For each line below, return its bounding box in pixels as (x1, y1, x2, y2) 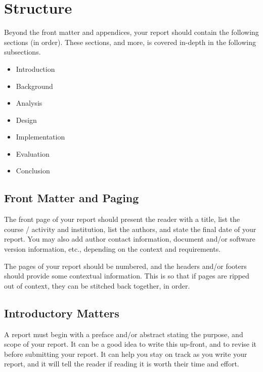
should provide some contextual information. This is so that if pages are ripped (4, 270, 249, 281)
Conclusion (16, 165, 50, 176)
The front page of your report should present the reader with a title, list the (4, 214, 240, 224)
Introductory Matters (4, 305, 119, 320)
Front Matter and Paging (4, 190, 139, 206)
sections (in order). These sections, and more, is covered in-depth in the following (4, 36, 256, 47)
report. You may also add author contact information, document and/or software (4, 234, 255, 244)
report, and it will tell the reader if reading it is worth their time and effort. (4, 358, 239, 369)
